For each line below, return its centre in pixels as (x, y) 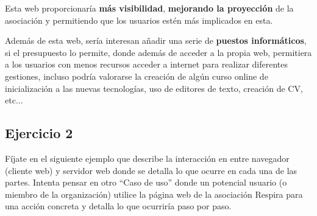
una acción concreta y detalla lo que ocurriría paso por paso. (118, 206)
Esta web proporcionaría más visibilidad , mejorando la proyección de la (149, 8)
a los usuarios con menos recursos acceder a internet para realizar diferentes (147, 64)
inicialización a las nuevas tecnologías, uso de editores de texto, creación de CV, (154, 88)
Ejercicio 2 (39, 133)
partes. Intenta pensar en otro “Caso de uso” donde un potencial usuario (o (146, 182)
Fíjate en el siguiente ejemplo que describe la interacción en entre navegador (147, 158)
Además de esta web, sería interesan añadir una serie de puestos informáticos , (156, 40)
